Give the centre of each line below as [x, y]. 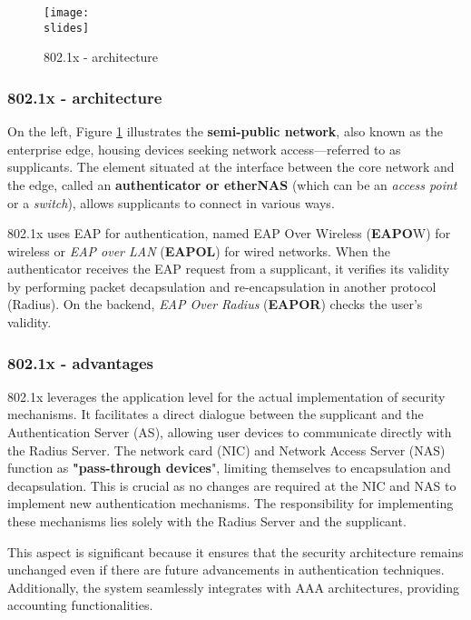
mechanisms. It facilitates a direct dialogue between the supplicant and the [216, 414]
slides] [67, 28]
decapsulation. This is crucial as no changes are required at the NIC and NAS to [232, 485]
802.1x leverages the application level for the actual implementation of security [226, 396]
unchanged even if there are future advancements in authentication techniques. [226, 570]
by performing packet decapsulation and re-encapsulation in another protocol [222, 286]
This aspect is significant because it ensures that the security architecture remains [235, 551]
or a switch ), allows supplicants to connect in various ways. [171, 202]
